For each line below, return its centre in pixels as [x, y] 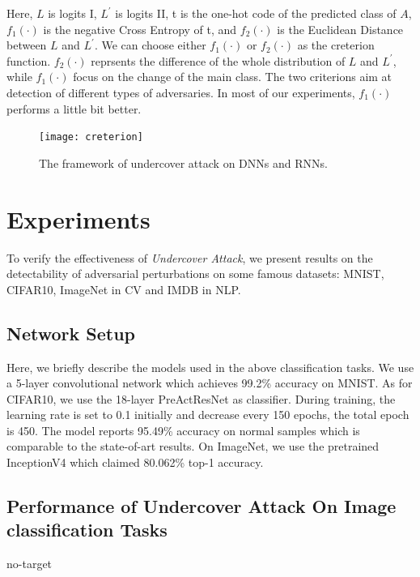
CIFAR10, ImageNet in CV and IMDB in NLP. [124, 289]
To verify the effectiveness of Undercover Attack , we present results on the [190, 257]
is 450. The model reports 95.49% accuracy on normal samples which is [183, 430]
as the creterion [336, 45]
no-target [30, 564]
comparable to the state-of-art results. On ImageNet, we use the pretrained [193, 446]
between [27, 45]
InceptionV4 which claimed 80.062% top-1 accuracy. [135, 462]
